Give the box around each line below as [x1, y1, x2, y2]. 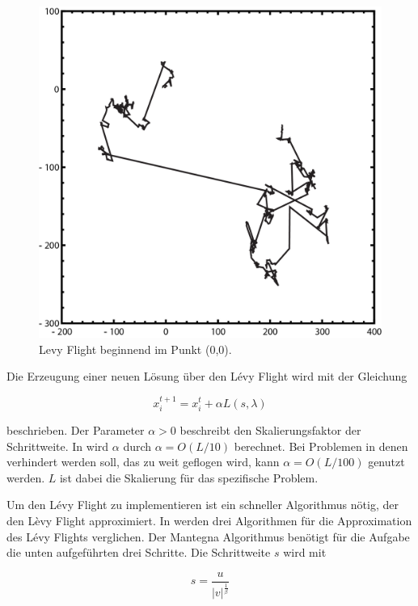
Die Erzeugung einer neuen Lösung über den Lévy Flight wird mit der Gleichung [6, 368, 407, 385]
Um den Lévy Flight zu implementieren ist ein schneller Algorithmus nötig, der [6, 496, 399, 513]
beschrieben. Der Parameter [6, 421, 145, 438]
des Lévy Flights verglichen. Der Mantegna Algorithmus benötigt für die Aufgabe [6, 528, 410, 545]
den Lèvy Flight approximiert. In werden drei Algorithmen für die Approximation [6, 511, 412, 528]
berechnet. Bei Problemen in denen [234, 437, 408, 454]
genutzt [368, 453, 405, 470]
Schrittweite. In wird [6, 437, 109, 454]
